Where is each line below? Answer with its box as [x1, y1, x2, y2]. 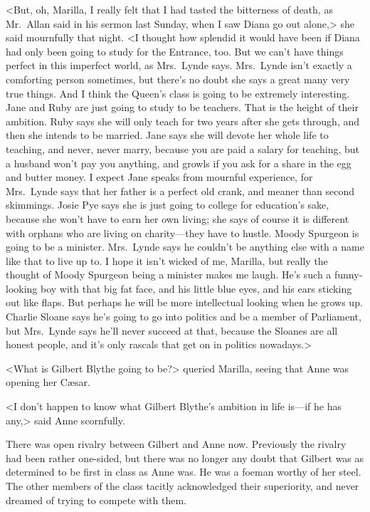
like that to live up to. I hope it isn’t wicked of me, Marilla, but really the [6, 253, 328, 268]
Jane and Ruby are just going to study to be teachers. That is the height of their [6, 100, 359, 115]
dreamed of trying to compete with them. [6, 492, 187, 507]
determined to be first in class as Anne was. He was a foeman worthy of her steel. [6, 464, 361, 479]
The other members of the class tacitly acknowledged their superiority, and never [6, 479, 359, 493]
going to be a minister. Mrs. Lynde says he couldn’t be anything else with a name [6, 239, 364, 254]
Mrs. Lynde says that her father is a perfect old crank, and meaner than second [6, 183, 355, 198]
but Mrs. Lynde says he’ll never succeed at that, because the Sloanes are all [6, 323, 338, 338]
